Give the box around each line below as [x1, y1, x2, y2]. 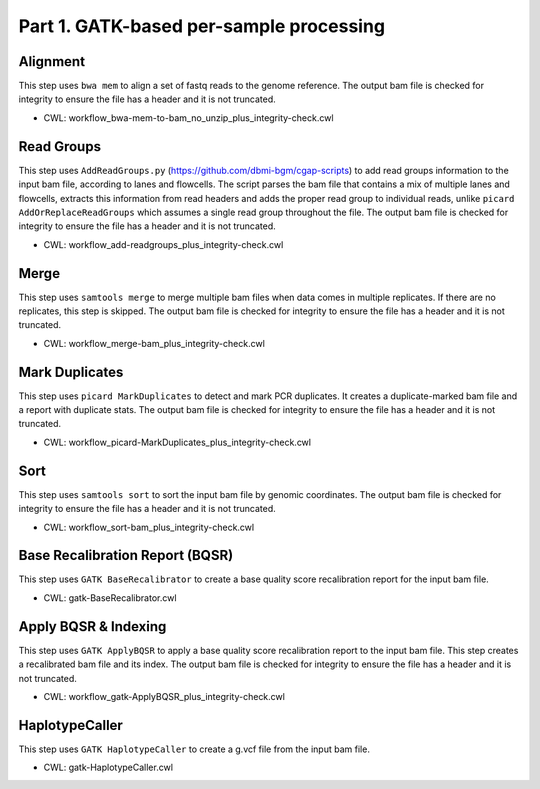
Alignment [18, 53, 85, 70]
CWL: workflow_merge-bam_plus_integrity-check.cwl [43, 337, 265, 349]
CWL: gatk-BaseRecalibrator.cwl [43, 591, 177, 604]
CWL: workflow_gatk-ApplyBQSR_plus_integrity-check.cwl [43, 690, 285, 702]
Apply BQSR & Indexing [18, 618, 167, 635]
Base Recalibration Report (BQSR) [18, 547, 234, 564]
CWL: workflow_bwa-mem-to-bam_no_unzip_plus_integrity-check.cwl [43, 111, 334, 124]
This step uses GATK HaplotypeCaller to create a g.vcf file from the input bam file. [18, 743, 370, 755]
